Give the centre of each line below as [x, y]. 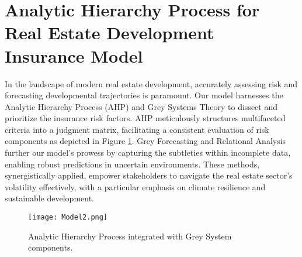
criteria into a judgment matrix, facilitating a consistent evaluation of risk [137, 129]
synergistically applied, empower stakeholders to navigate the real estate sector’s [149, 175]
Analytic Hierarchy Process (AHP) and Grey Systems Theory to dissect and [141, 106]
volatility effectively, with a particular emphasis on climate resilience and [135, 186]
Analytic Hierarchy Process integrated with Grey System [130, 236]
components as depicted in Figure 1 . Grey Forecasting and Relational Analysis [145, 141]
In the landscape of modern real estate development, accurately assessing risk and [151, 83]
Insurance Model [74, 55]
